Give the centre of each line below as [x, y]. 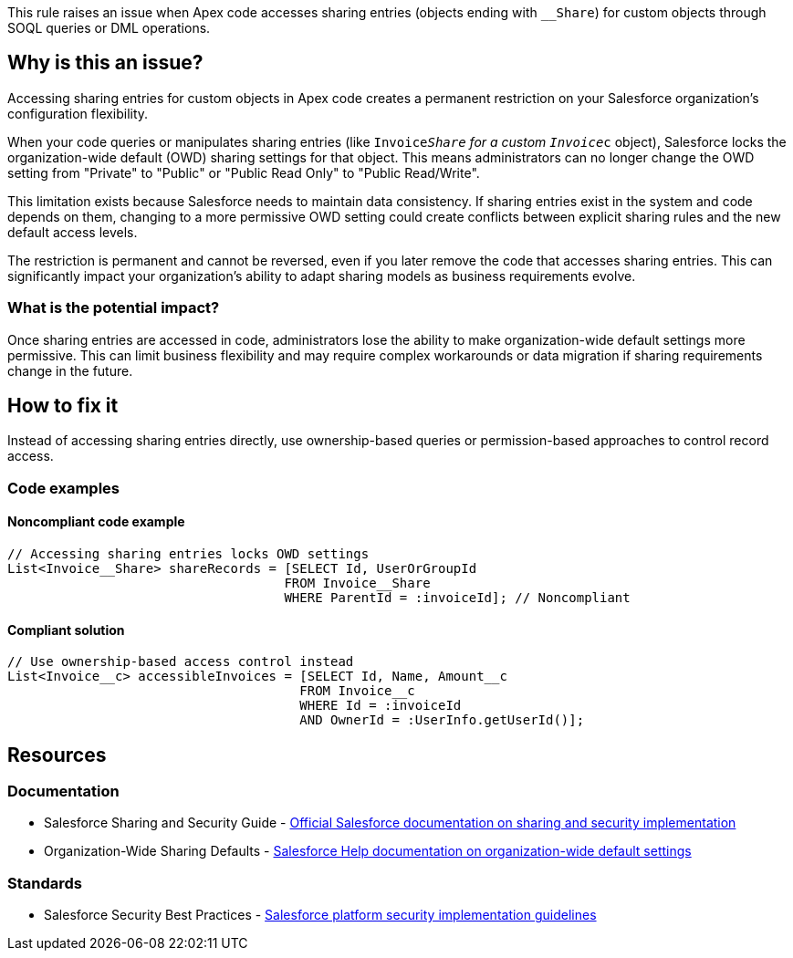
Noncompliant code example [96, 522]
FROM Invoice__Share [357, 583]
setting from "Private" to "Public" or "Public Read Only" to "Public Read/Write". [244, 172]
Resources [57, 755]
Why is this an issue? [105, 63]
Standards [45, 883]
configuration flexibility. [78, 113]
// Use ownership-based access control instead [181, 662]
